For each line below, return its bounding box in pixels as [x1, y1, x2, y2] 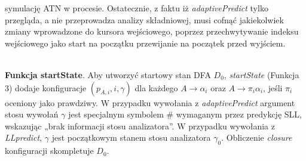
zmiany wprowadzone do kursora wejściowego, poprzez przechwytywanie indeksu [5, 25, 299, 38]
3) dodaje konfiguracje [5, 81, 87, 94]
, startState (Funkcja [224, 68, 299, 80]
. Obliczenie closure [221, 131, 292, 144]
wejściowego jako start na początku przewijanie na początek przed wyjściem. [5, 36, 286, 49]
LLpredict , [5, 131, 42, 144]
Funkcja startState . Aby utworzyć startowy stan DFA [5, 68, 211, 80]
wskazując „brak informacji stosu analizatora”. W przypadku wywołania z [5, 119, 275, 132]
